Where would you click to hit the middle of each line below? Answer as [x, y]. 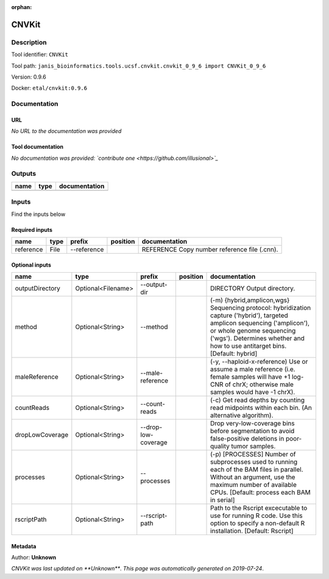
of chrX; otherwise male [259, 384]
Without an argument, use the [253, 477]
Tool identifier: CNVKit [40, 54]
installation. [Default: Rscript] [252, 531]
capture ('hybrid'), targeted [249, 315]
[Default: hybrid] [234, 353]
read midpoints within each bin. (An [261, 408]
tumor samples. [253, 446]
